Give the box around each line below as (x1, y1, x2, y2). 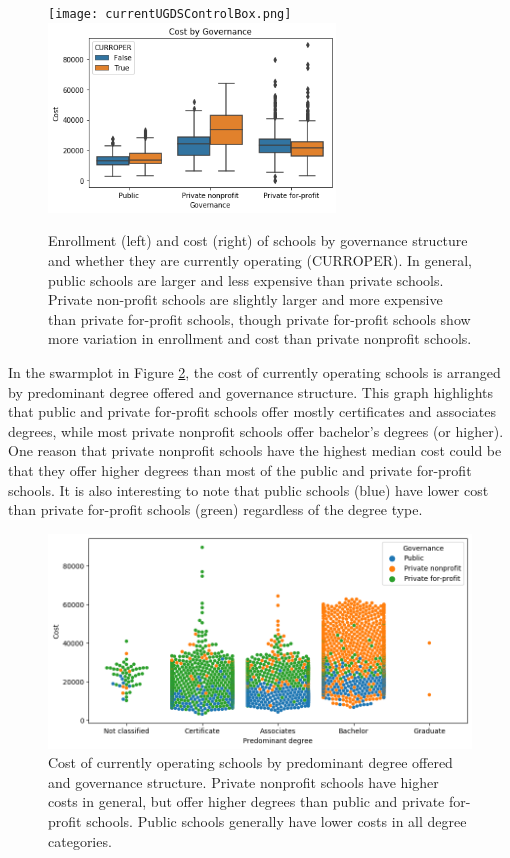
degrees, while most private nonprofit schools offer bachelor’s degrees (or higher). (8, 420, 504, 441)
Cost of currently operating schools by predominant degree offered (48, 752, 453, 773)
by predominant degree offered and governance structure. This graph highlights (8, 381, 494, 402)
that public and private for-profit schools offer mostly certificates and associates (8, 401, 496, 422)
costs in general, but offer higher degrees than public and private (48, 791, 445, 812)
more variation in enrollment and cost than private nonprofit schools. (48, 328, 472, 349)
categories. (48, 830, 112, 851)
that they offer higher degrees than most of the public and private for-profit (8, 459, 472, 480)
